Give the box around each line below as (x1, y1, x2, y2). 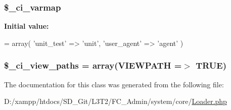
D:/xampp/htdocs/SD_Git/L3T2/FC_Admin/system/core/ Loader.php (4, 96, 227, 106)
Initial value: (4, 21, 49, 31)
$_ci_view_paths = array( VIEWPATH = (4, 59, 182, 72)
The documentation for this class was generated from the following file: (4, 79, 224, 89)
